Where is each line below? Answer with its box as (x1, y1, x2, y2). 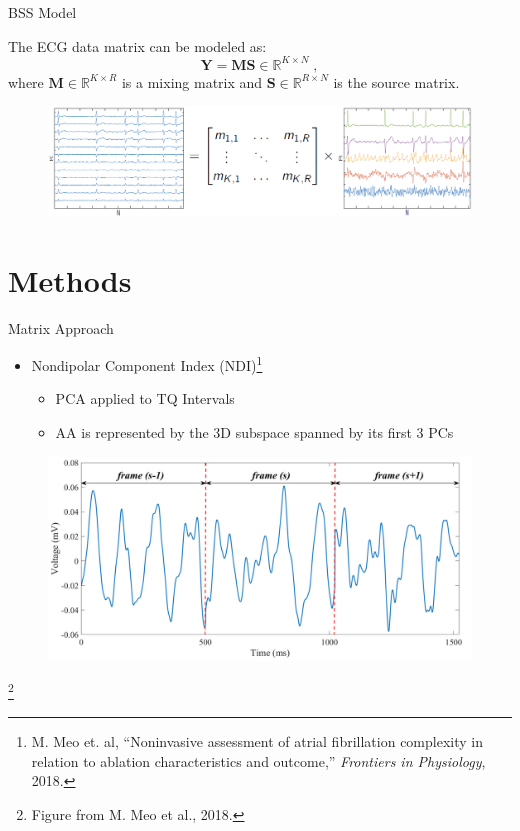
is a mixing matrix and (121, 71, 263, 92)
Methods (8, 259, 132, 300)
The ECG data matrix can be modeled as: (8, 35, 267, 56)
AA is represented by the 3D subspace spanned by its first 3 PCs (55, 421, 454, 442)
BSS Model (8, 2, 77, 22)
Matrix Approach (8, 317, 114, 338)
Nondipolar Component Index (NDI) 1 (31, 352, 263, 375)
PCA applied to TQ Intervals (55, 388, 235, 409)
